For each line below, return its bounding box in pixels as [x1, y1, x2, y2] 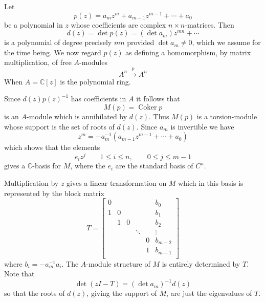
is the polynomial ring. [60, 76, 131, 87]
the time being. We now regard [4, 47, 101, 57]
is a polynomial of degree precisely [4, 37, 112, 48]
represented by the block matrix [4, 187, 104, 198]
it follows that [136, 93, 180, 104]
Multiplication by [4, 177, 59, 188]
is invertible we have [170, 121, 234, 132]
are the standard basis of [115, 160, 193, 171]
